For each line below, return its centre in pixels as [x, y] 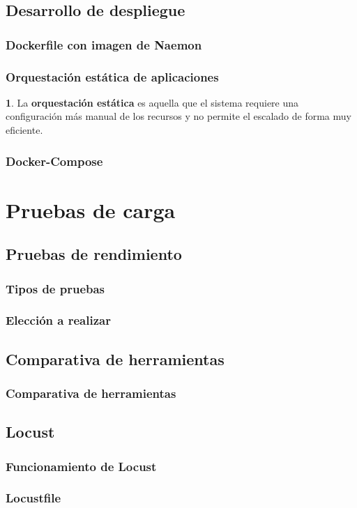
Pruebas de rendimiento [94, 254]
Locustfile [33, 498]
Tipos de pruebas [55, 288]
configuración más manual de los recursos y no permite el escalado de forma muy [178, 116]
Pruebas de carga [91, 209]
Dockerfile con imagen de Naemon [104, 44]
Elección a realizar [58, 320]
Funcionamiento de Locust [81, 466]
